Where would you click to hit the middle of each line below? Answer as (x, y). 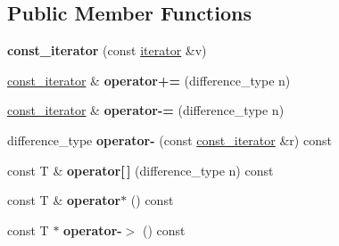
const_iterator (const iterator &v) (107, 50)
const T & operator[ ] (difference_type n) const (141, 170)
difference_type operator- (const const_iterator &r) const (169, 139)
